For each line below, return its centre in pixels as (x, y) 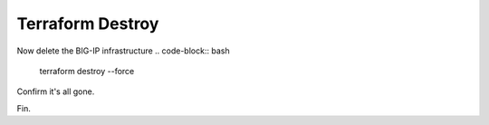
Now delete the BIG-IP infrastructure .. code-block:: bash (123, 51)
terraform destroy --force (87, 71)
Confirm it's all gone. (56, 91)
